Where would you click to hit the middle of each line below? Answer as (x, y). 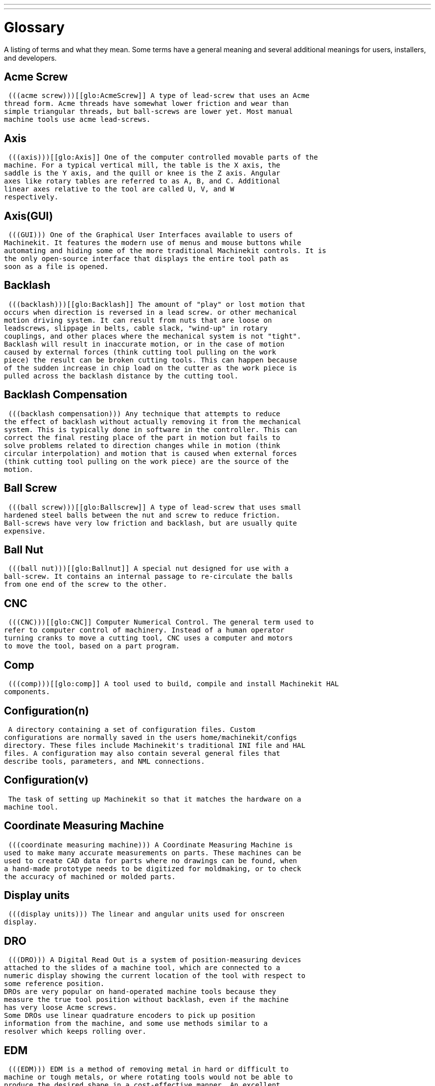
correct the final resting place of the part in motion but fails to (142, 437)
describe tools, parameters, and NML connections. (105, 761)
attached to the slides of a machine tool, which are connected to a (142, 968)
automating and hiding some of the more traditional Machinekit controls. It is (165, 251)
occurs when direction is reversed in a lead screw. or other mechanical (151, 312)
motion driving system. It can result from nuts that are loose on (138, 320)
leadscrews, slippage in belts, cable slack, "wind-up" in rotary (136, 328)
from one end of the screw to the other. (86, 585)
